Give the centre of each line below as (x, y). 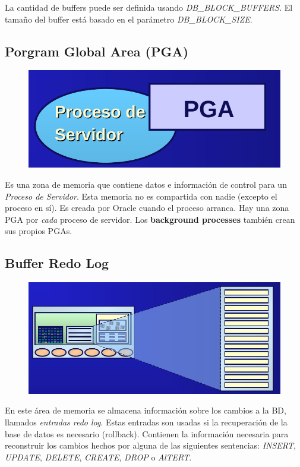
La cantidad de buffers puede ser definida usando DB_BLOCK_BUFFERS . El (149, 7)
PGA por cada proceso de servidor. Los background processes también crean (150, 219)
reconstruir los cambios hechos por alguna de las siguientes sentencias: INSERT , (150, 445)
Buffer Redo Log (57, 263)
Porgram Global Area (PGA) (97, 51)
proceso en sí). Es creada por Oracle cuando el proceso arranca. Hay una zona (147, 208)
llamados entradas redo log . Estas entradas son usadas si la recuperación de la (146, 422)
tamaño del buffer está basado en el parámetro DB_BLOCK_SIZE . (129, 19)
